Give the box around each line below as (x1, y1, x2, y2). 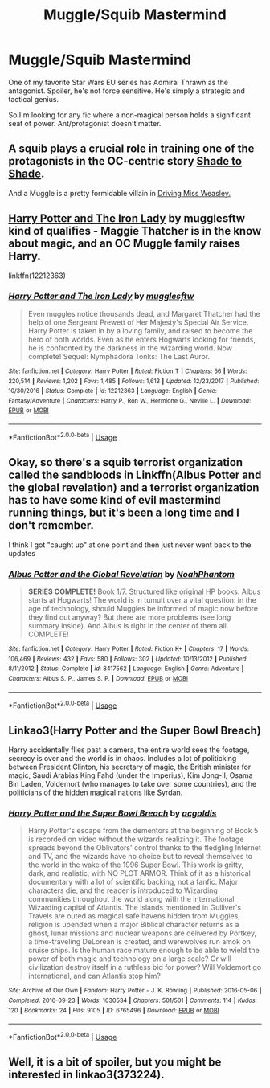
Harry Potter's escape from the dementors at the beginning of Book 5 (27, 826, 259, 836)
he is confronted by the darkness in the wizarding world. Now (27, 343, 233, 353)
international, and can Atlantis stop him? (27, 971, 162, 981)
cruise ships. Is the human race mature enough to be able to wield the (27, 946, 260, 955)
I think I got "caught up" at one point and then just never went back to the (8, 540, 252, 550)
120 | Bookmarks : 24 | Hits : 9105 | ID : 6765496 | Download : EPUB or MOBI (8, 1006, 219, 1014)
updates (8, 548, 36, 558)
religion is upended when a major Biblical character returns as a (27, 920, 239, 930)
